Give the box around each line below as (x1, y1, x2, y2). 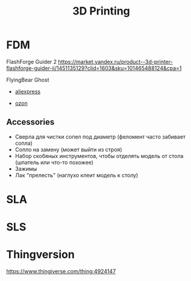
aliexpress (14, 87, 41, 95)
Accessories (6, 117, 55, 127)
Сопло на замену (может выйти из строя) (14, 146, 122, 153)
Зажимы (14, 165, 37, 172)
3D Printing (72, 4, 131, 18)
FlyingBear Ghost (6, 76, 49, 83)
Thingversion (6, 248, 75, 262)
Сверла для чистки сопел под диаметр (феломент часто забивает (14, 133, 186, 140)
